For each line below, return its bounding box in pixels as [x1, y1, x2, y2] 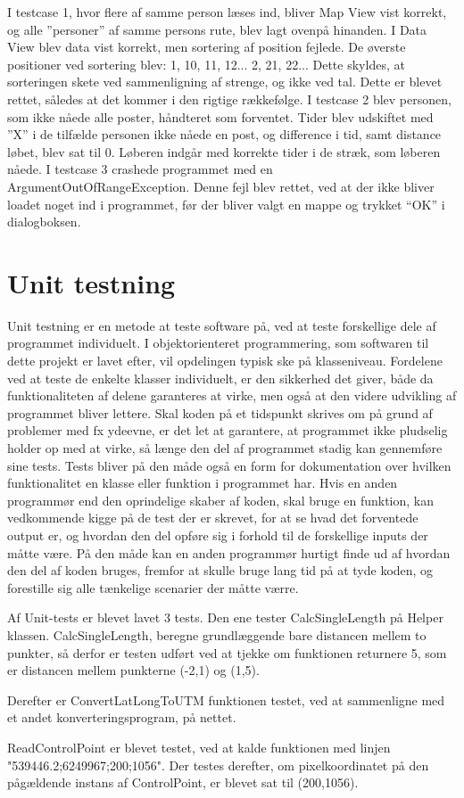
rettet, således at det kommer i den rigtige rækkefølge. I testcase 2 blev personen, [7, 89, 452, 108]
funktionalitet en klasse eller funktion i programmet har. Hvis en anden [7, 473, 398, 492]
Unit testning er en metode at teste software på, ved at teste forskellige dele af [7, 316, 436, 334]
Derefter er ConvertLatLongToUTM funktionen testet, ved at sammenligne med [7, 690, 445, 709]
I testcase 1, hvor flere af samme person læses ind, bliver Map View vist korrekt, [7, 3, 447, 21]
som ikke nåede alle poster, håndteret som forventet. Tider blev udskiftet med [7, 107, 434, 126]
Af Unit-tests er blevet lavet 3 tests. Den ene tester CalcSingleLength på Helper [7, 608, 443, 627]
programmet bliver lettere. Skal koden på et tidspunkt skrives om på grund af [7, 403, 433, 422]
